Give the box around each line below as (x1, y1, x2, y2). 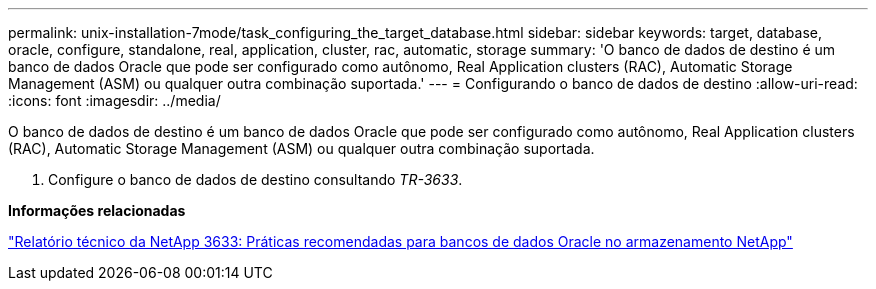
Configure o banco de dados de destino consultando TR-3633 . (48, 171, 463, 188)
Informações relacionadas (8, 202, 186, 219)
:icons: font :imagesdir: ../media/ (8, 92, 221, 109)
